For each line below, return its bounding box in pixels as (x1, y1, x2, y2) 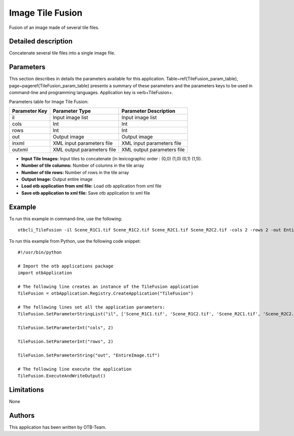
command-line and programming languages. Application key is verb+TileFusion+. (9, 90, 173, 96)
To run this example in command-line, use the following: (9, 216, 122, 222)
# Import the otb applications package (18, 263, 114, 269)
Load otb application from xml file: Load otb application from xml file (21, 183, 162, 189)
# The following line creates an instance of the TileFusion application (18, 283, 199, 289)
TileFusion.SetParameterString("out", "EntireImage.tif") (18, 352, 160, 358)
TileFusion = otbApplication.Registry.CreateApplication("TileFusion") (18, 291, 194, 296)
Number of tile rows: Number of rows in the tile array (21, 169, 129, 175)
